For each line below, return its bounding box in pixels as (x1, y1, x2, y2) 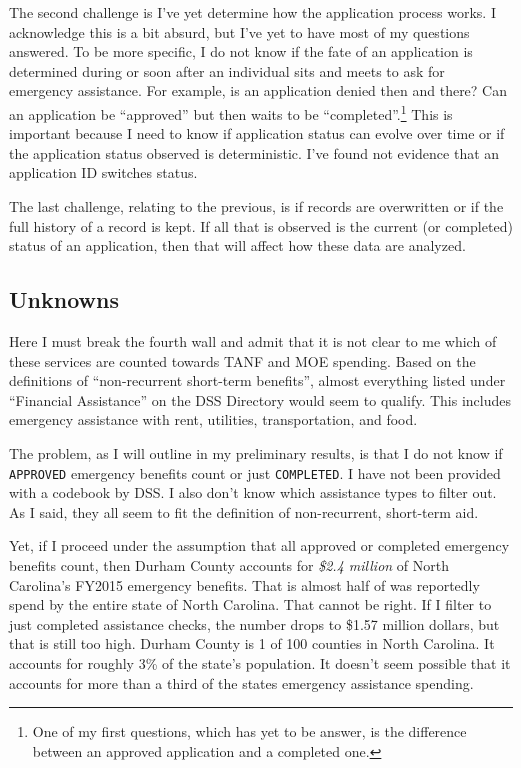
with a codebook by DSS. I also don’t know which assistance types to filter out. (9, 482, 497, 503)
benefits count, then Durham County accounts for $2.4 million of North (9, 554, 449, 575)
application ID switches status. (9, 162, 198, 183)
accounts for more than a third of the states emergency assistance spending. (9, 672, 474, 693)
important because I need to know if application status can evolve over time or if (9, 123, 505, 144)
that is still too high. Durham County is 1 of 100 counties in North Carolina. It (9, 633, 495, 654)
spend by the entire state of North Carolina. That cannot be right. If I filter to (9, 594, 492, 615)
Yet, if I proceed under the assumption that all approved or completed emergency (9, 535, 510, 556)
